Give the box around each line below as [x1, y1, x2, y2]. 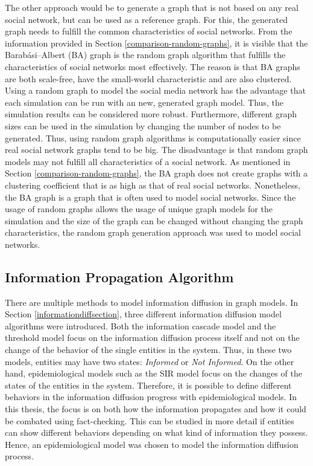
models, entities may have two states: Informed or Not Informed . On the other [5, 355, 294, 367]
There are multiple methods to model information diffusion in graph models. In [5, 296, 299, 308]
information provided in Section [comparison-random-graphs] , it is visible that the [5, 36, 308, 49]
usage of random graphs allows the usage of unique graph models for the [5, 202, 273, 215]
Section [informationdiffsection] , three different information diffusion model [5, 308, 282, 320]
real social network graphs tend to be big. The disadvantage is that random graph [5, 143, 308, 156]
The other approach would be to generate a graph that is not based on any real [5, 1, 299, 13]
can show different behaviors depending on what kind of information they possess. [5, 426, 308, 439]
